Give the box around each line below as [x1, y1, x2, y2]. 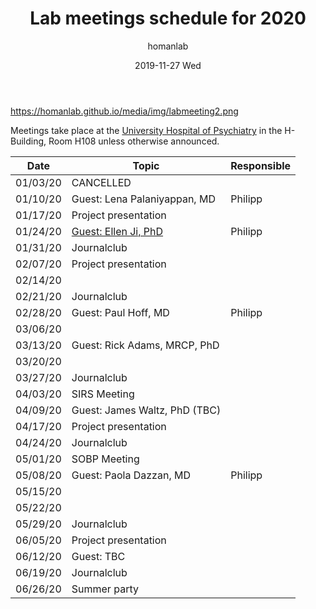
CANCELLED [71, 175, 132, 189]
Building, [10, 135, 47, 147]
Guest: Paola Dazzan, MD [71, 468, 191, 482]
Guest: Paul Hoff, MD [71, 305, 170, 319]
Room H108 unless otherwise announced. [48, 135, 220, 147]
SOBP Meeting [71, 452, 140, 466]
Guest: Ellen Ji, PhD [71, 224, 164, 238]
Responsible [230, 158, 292, 172]
